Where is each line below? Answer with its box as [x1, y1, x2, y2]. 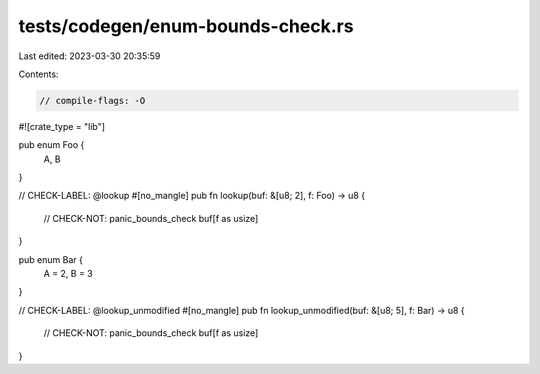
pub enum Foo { [18, 139, 85, 151]
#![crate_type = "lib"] [18, 120, 105, 132]
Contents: [18, 68, 59, 80]
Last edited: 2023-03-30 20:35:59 [18, 50, 161, 62]
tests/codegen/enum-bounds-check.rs [18, 15, 354, 37]
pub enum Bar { [18, 253, 84, 265]
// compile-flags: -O [39, 95, 146, 106]
